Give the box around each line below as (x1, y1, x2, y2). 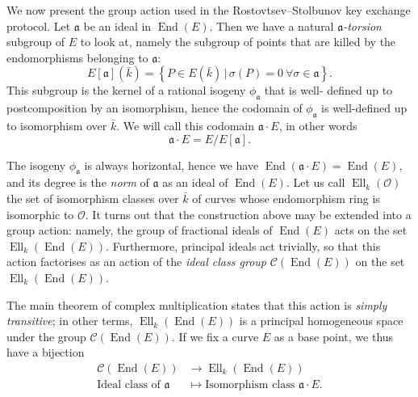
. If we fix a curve (171, 327, 259, 344)
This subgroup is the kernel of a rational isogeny (6, 82, 246, 99)
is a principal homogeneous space (239, 312, 403, 329)
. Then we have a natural (209, 17, 334, 34)
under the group (6, 327, 86, 344)
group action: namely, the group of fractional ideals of (6, 222, 273, 239)
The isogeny (6, 156, 66, 173)
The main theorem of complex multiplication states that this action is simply (6, 296, 387, 313)
